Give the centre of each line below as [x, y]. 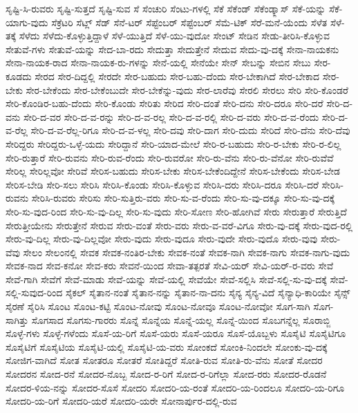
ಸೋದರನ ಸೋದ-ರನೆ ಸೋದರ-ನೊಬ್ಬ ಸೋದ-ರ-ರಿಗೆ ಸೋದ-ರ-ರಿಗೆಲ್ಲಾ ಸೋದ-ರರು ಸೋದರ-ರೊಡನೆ [166, 374]
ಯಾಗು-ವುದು [27, 22]
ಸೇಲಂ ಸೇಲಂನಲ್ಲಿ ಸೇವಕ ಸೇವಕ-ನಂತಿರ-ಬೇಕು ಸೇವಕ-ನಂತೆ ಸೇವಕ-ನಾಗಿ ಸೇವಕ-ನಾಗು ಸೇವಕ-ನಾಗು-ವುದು [187, 252]
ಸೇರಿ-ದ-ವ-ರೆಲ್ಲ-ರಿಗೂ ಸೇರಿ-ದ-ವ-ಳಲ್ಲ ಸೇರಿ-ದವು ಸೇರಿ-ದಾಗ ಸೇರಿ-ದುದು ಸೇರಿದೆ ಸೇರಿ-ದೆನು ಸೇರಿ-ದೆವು [190, 130]
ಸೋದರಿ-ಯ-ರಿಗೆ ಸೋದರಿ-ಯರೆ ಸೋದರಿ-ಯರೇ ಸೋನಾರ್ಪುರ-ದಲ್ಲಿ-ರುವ [121, 401]
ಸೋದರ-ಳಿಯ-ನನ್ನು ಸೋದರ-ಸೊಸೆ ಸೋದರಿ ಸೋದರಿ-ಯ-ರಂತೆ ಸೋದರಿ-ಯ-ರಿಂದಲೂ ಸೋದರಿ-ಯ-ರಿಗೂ [175, 387]
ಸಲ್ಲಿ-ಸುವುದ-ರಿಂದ [34, 292]
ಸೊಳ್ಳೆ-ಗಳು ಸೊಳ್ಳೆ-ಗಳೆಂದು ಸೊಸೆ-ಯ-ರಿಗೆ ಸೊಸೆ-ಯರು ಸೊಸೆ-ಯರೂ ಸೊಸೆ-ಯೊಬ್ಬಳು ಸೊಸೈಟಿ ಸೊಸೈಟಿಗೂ [176, 333]
